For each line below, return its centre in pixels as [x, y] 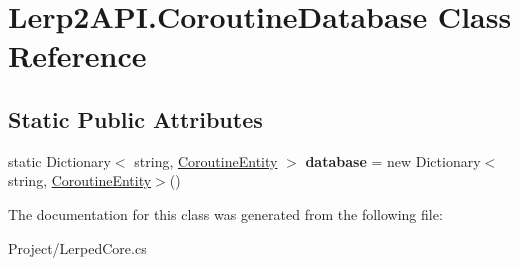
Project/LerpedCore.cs [77, 247]
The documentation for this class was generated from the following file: [225, 213]
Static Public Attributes [135, 118]
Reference [77, 55]
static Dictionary [59, 160]
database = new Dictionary [393, 160]
